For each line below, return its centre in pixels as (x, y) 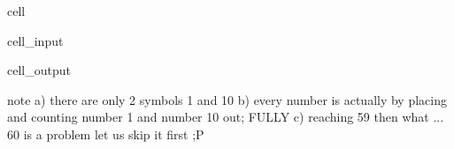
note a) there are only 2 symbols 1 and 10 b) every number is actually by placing (227, 99)
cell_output (39, 70)
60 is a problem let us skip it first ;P (106, 134)
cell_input (35, 40)
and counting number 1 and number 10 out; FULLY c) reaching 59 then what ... (226, 117)
